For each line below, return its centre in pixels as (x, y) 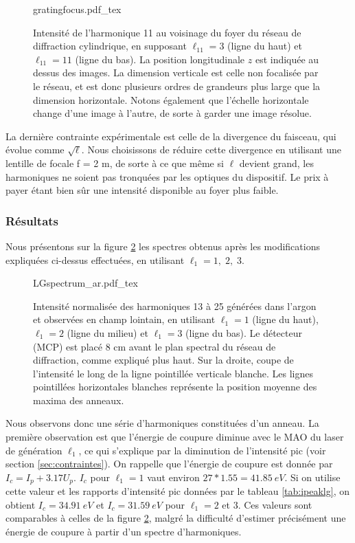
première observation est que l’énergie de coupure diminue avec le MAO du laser (175, 437)
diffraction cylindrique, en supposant (110, 46)
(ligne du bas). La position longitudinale (160, 59)
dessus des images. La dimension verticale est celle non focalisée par (176, 73)
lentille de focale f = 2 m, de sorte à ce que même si (115, 163)
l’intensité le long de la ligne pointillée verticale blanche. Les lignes (173, 373)
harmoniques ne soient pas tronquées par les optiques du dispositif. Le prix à (167, 176)
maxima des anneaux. (79, 400)
